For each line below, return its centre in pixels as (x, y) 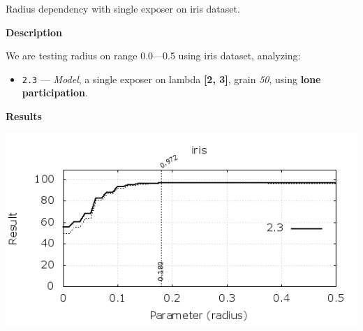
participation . (55, 93)
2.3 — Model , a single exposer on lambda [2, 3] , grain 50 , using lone (171, 79)
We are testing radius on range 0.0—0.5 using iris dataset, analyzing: (153, 56)
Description (34, 32)
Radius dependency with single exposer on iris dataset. (123, 8)
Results (24, 116)
